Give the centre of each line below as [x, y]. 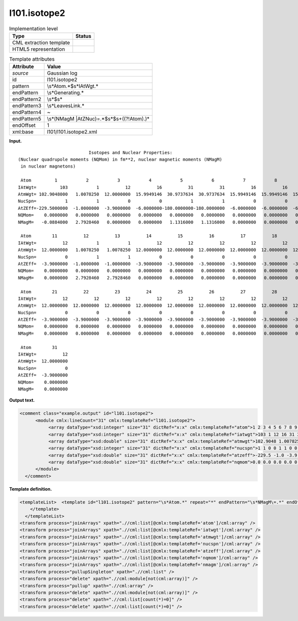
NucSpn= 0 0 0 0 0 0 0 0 [153, 312]
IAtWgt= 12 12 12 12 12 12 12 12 [153, 299]
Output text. [22, 400]
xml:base [23, 132]
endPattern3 [27, 106]
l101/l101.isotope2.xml [72, 132]
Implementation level [34, 28]
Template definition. [31, 489]
